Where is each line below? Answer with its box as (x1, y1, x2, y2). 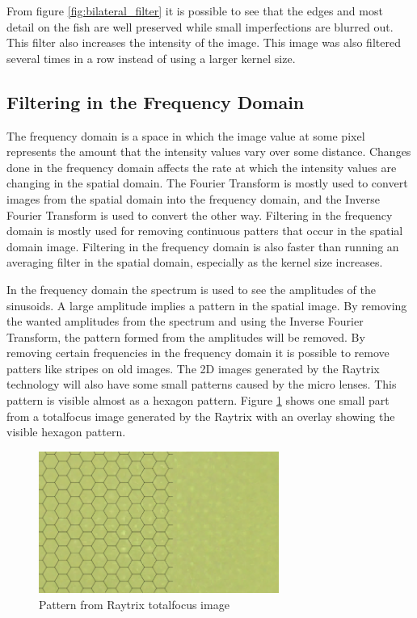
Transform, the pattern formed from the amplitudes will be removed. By (6, 328, 365, 345)
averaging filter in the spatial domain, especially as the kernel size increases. (6, 254, 383, 271)
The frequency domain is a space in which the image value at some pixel (6, 127, 365, 144)
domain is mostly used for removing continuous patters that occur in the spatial (6, 222, 403, 239)
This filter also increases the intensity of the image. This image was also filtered (6, 34, 401, 51)
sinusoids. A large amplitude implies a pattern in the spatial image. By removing (6, 296, 407, 313)
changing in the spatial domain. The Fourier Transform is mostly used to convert (6, 174, 408, 191)
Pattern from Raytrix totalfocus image (39, 595, 230, 612)
